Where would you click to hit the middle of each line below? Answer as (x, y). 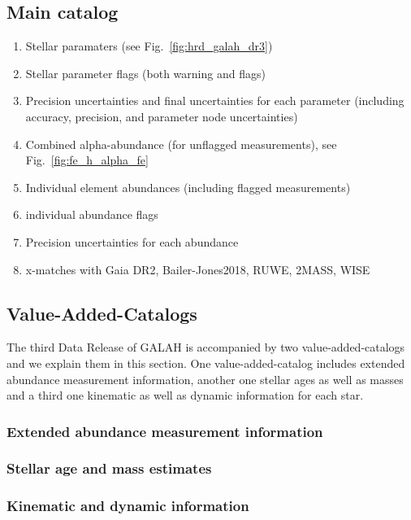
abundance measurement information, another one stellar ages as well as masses (205, 379)
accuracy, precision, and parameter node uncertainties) (162, 116)
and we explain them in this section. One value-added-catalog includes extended (206, 363)
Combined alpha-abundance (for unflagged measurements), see (181, 144)
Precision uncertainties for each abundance (132, 241)
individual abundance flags (92, 214)
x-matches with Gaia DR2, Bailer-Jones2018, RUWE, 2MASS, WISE (198, 269)
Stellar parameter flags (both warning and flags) (145, 73)
